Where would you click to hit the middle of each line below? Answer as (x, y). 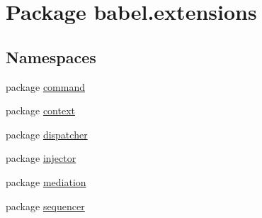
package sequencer (45, 206)
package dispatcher (47, 134)
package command (45, 86)
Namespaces (51, 56)
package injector (41, 158)
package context (40, 110)
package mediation (46, 181)
